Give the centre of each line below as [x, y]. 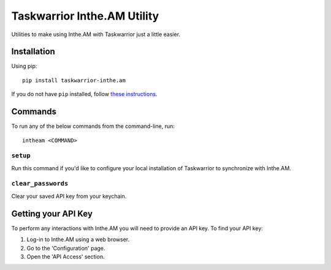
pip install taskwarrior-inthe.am [74, 80]
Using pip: [24, 66]
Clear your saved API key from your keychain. [69, 196]
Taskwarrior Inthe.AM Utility [85, 16]
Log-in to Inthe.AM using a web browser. [78, 239]
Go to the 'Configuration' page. [66, 248]
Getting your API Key [52, 213]
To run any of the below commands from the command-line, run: [93, 126]
